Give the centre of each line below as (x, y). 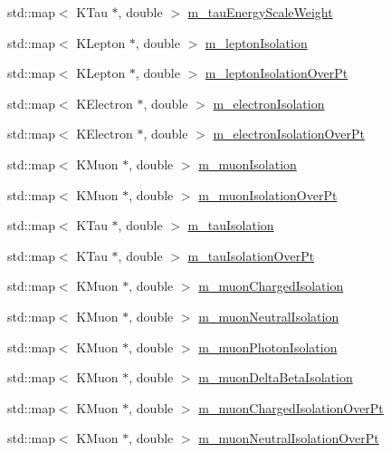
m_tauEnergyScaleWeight (260, 12)
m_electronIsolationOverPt (289, 134)
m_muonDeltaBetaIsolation (276, 377)
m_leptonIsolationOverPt (277, 73)
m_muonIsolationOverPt (268, 194)
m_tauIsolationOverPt (251, 255)
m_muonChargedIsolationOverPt (291, 407)
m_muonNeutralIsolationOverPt (289, 438)
